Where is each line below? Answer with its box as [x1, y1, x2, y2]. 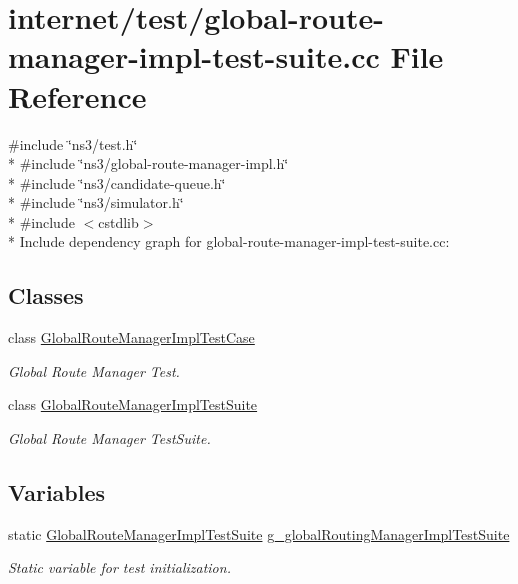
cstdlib [98, 211, 139, 232]
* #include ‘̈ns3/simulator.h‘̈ [8, 192, 184, 213]
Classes [8, 280, 84, 311]
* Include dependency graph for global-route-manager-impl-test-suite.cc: [8, 231, 450, 252]
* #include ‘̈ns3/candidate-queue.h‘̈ [8, 172, 226, 193]
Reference [8, 75, 147, 116]
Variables [8, 477, 106, 508]
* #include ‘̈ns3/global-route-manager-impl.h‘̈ [8, 153, 289, 174]
